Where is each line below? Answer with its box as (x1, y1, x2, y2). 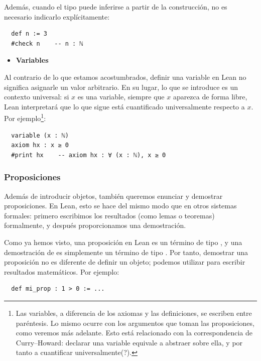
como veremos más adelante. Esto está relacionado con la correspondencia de (16, 327, 253, 338)
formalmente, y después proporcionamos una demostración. (4, 220, 186, 230)
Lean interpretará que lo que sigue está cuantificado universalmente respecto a (4, 101, 245, 111)
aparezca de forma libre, (173, 91, 247, 102)
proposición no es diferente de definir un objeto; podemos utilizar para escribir (4, 257, 245, 267)
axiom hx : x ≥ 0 (11, 142, 69, 149)
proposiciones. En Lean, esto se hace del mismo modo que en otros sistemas (4, 200, 237, 211)
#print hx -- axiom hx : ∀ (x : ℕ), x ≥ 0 (11, 151, 166, 159)
